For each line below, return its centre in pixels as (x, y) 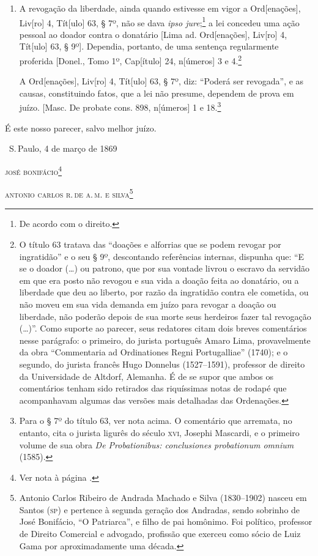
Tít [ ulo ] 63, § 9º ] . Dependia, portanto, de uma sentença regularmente (149, 46)
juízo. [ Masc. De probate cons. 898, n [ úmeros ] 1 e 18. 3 (120, 106)
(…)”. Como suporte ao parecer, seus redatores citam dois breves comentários (163, 328)
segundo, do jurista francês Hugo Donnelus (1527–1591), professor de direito (162, 364)
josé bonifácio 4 (34, 170)
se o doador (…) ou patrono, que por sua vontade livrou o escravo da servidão (165, 268)
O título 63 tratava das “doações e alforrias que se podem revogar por (150, 244)
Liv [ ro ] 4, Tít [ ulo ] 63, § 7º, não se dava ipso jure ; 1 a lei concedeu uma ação (159, 21)
